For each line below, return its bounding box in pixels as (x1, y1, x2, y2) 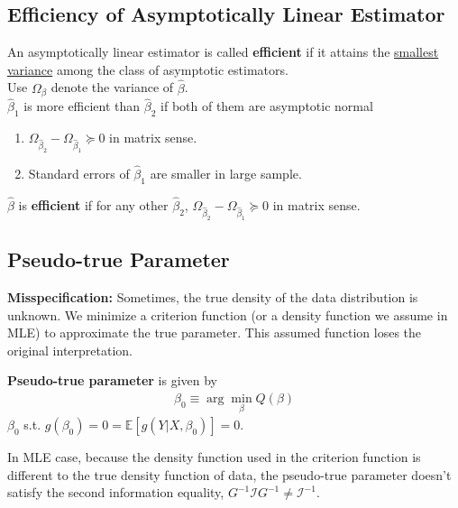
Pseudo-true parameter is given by (7, 371, 217, 390)
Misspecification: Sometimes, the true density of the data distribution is (7, 287, 418, 306)
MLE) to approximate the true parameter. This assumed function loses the (7, 323, 422, 342)
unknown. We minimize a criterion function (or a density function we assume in (7, 305, 448, 324)
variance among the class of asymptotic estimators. (7, 60, 289, 79)
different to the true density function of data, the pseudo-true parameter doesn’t (7, 465, 452, 484)
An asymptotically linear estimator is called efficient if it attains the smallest (7, 42, 439, 61)
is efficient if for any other (18, 196, 169, 215)
